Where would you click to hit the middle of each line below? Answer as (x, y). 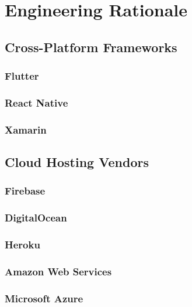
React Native (36, 102)
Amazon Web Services (58, 271)
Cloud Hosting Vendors (77, 162)
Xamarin (26, 129)
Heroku (22, 245)
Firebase (25, 191)
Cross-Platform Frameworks (91, 47)
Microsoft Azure (44, 298)
